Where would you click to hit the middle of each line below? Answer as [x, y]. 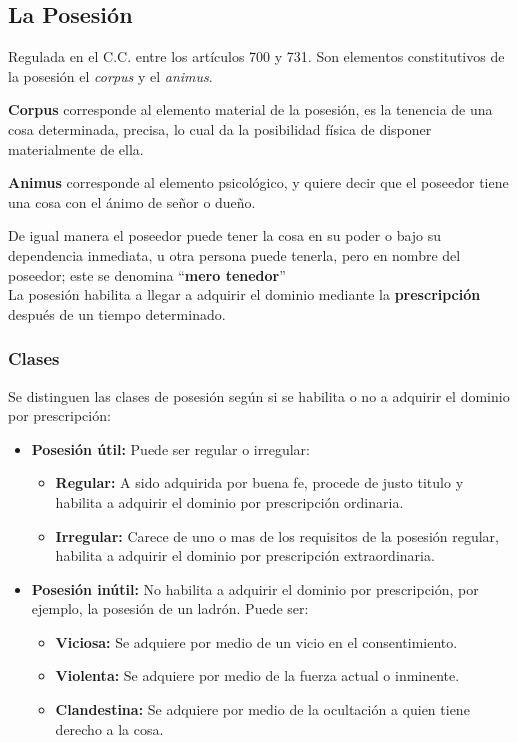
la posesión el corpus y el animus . [110, 75]
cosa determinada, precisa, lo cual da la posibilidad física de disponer [220, 128]
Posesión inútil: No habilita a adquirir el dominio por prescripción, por [255, 588]
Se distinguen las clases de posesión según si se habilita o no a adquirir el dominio [259, 395]
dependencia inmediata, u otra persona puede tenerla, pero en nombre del [234, 254]
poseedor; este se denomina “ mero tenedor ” [147, 274]
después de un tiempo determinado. [117, 313]
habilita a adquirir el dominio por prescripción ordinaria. [229, 501]
